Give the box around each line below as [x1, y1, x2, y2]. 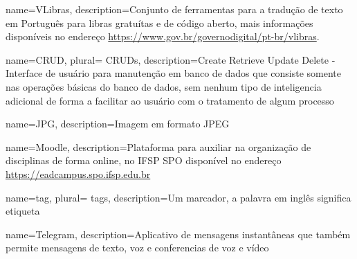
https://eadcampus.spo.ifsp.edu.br [6, 166, 151, 181]
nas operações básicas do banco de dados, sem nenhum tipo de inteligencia [6, 79, 322, 93]
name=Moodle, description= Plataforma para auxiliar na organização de [6, 139, 311, 154]
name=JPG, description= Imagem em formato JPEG [6, 116, 230, 131]
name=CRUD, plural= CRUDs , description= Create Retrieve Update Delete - [6, 52, 336, 66]
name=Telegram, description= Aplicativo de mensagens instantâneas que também [6, 226, 351, 241]
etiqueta [6, 204, 40, 218]
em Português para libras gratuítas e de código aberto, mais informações [6, 15, 313, 30]
